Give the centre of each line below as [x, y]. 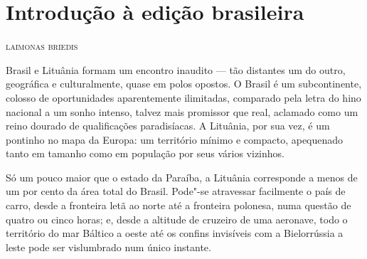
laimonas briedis [42, 46]
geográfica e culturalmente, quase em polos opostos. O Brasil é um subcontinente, [184, 84]
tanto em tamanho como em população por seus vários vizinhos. [145, 153]
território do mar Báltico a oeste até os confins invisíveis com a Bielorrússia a [175, 233]
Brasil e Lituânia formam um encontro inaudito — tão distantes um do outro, [176, 69]
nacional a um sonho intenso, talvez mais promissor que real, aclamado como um [182, 111]
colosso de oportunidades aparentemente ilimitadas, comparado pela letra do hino [183, 97]
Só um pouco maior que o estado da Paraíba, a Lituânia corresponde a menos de [182, 177]
